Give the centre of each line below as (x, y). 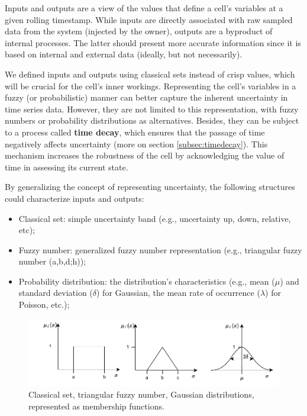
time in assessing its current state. (67, 167)
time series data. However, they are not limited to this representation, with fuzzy (152, 109)
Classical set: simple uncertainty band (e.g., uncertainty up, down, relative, (155, 218)
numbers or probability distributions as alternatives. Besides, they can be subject (152, 120)
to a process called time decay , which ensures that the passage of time (135, 132)
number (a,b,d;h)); (52, 261)
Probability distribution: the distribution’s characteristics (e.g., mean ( (147, 281)
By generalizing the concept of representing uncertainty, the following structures (150, 187)
